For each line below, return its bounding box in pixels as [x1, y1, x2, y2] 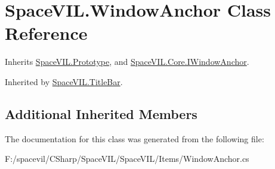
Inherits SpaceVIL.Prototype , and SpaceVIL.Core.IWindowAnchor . [5, 55, 249, 68]
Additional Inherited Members [5, 104, 197, 123]
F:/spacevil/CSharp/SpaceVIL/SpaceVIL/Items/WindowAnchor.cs [5, 152, 249, 165]
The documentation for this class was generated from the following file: [5, 132, 264, 145]
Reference [5, 21, 88, 45]
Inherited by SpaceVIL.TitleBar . [5, 75, 123, 87]
